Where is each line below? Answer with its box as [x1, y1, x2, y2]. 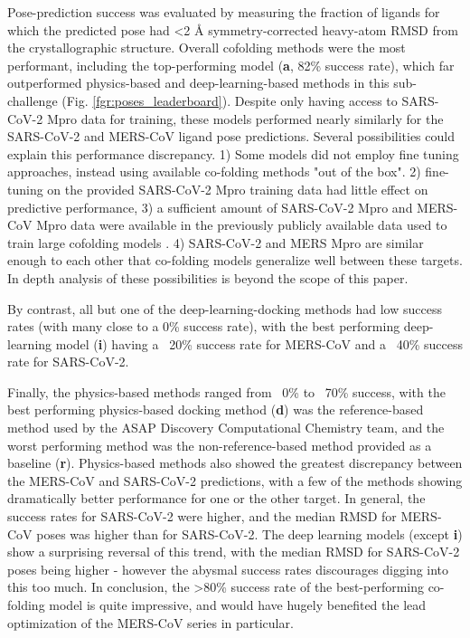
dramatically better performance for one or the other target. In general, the [7, 489, 426, 508]
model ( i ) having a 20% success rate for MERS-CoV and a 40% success [55, 334, 463, 353]
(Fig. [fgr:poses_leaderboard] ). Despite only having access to [61, 90, 398, 110]
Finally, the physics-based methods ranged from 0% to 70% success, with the [7, 382, 446, 401]
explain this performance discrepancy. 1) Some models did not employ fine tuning [7, 144, 459, 163]
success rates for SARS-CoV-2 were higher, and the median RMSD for [7, 507, 397, 526]
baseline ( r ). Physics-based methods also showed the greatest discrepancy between [7, 453, 463, 472]
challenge [7, 90, 58, 110]
